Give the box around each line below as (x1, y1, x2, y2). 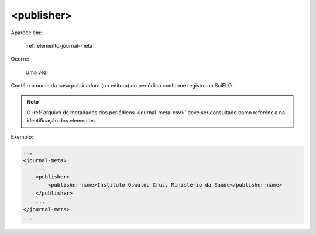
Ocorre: (11, 55, 29, 62)
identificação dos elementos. (26, 117, 97, 124)
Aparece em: (11, 29, 42, 36)
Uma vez (25, 69, 47, 76)
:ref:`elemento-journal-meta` (25, 42, 95, 49)
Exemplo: (11, 133, 33, 140)
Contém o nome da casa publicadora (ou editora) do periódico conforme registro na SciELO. (11, 82, 233, 89)
